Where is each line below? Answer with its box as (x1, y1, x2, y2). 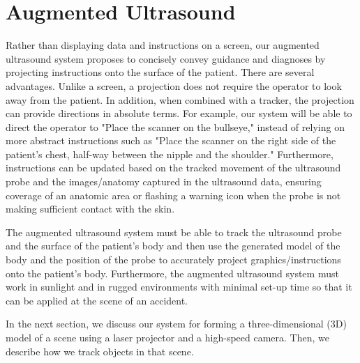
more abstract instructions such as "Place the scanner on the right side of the (6, 133, 336, 148)
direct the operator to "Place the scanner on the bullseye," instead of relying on (6, 119, 345, 134)
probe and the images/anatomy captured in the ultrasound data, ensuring (6, 174, 322, 189)
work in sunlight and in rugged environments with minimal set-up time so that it (6, 279, 352, 294)
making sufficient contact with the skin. (6, 201, 175, 216)
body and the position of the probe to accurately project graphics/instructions (6, 252, 341, 267)
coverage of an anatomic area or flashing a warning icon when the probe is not (6, 187, 341, 202)
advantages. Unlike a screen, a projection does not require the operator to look (6, 78, 342, 93)
